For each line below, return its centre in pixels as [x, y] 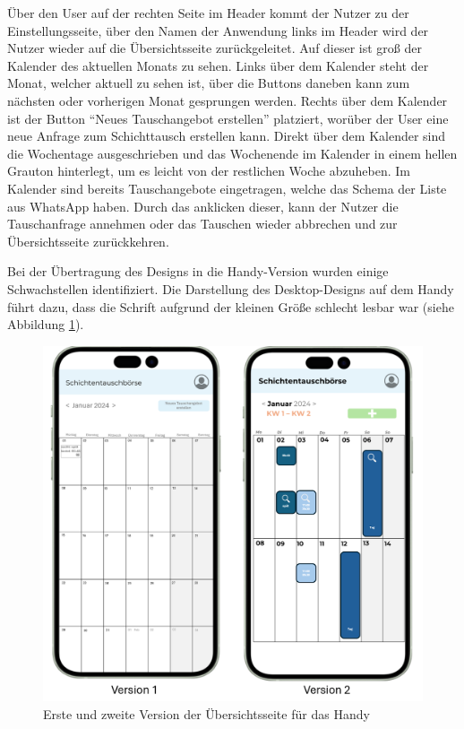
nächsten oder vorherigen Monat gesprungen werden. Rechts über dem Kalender [228, 100]
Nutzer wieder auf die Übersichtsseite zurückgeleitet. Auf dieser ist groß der [215, 48]
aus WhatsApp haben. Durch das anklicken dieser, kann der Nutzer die [203, 206]
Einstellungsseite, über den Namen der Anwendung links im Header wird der [218, 30]
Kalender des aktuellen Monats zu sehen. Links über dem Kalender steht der [218, 65]
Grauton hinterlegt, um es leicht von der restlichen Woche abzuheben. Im [209, 171]
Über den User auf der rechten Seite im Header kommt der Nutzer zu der [208, 13]
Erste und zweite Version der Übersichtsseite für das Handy [206, 713]
